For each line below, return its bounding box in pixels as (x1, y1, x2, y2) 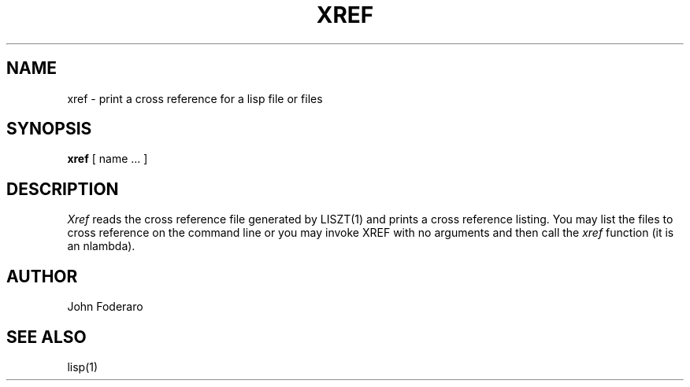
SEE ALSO (6, 326, 87, 347)
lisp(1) (67, 359, 98, 374)
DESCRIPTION (6, 179, 119, 199)
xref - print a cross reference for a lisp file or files (67, 91, 323, 105)
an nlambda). (67, 239, 135, 253)
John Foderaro (67, 300, 143, 314)
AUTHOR (6, 266, 78, 286)
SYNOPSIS (6, 119, 92, 139)
